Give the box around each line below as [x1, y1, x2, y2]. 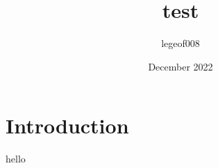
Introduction [6, 111, 129, 140]
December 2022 [148, 59, 213, 73]
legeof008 [161, 36, 200, 50]
